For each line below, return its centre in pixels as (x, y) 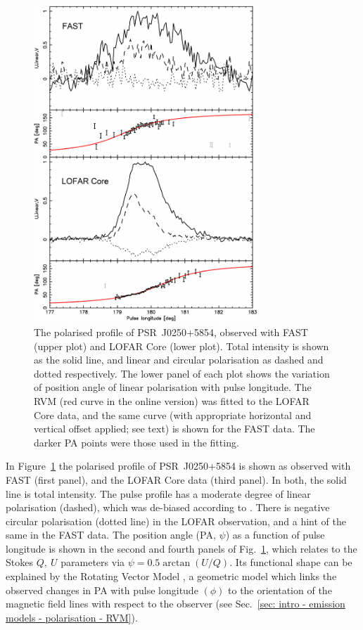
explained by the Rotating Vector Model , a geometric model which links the (171, 576)
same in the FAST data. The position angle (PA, (111, 535)
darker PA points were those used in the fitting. (136, 442)
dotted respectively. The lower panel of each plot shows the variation (182, 373)
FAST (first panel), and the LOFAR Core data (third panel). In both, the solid (176, 479)
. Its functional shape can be (291, 562)
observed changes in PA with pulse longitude (102, 590)
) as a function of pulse (275, 535)
